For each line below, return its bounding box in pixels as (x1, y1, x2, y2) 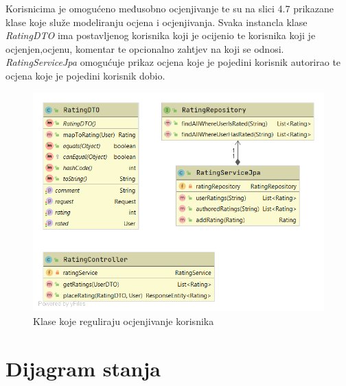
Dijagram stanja (5, 354, 161, 382)
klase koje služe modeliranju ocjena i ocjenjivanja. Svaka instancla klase (5, 14, 308, 29)
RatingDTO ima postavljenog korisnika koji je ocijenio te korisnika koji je (5, 28, 316, 43)
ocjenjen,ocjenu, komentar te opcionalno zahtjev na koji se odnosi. (5, 41, 284, 56)
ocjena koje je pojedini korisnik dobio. (5, 68, 165, 82)
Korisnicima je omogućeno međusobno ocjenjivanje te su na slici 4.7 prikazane (5, 1, 334, 15)
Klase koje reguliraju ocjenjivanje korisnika (33, 314, 214, 328)
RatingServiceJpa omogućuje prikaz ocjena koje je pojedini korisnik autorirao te (5, 55, 341, 69)
